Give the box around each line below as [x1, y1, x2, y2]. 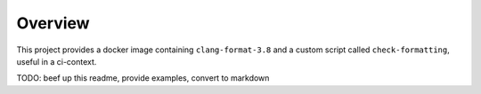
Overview [16, 13, 90, 33]
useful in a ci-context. [16, 56, 97, 67]
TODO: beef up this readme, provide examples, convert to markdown [16, 73, 270, 83]
